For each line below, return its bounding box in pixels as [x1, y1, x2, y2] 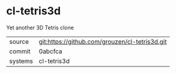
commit [9, 47, 31, 55]
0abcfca [38, 47, 62, 55]
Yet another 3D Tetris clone [6, 24, 74, 31]
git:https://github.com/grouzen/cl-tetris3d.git [38, 37, 167, 45]
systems [9, 57, 33, 65]
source [9, 37, 29, 45]
